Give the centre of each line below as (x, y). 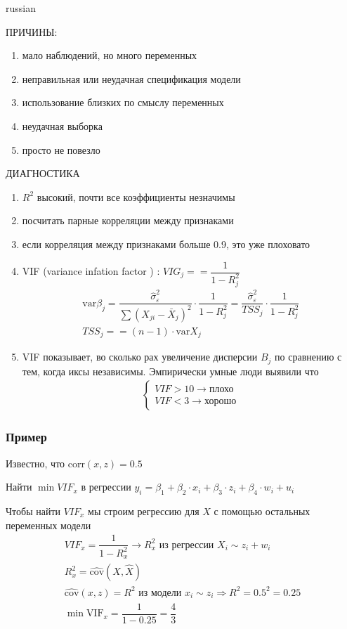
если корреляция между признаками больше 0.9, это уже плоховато (166, 244)
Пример (26, 437)
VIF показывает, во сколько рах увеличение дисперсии (140, 357)
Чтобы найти (33, 511)
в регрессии (106, 487)
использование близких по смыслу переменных (123, 102)
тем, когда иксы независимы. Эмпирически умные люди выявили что (170, 371)
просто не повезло (61, 149)
